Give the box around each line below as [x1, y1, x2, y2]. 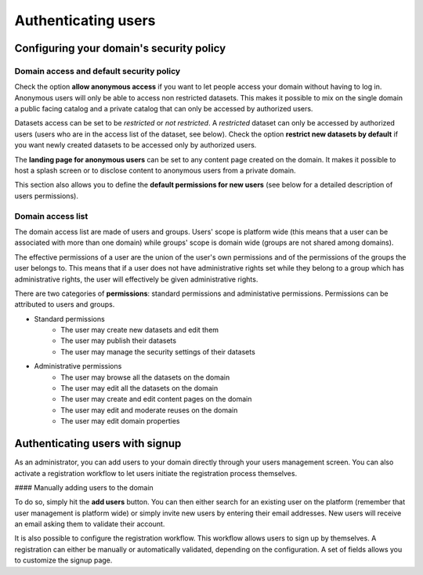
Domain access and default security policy [14, 65, 181, 76]
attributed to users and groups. [14, 300, 115, 309]
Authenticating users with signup [14, 437, 182, 450]
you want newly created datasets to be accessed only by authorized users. [14, 140, 257, 150]
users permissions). [14, 191, 78, 200]
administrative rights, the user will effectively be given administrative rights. [14, 275, 258, 284]
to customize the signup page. [14, 555, 113, 565]
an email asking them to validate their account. [14, 519, 165, 529]
